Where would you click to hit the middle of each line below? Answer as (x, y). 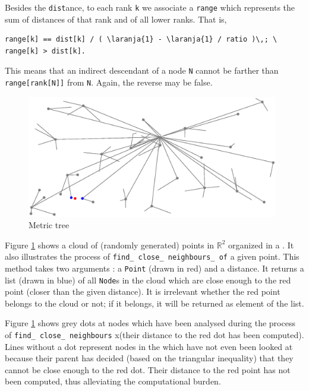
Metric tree (49, 225)
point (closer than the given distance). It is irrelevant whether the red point (143, 291)
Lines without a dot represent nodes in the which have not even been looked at (149, 346)
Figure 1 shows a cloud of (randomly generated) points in (110, 245)
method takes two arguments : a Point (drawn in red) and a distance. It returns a (154, 268)
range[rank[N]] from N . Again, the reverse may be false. (109, 82)
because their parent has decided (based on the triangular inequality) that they (149, 358)
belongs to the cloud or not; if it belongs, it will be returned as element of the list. (154, 303)
